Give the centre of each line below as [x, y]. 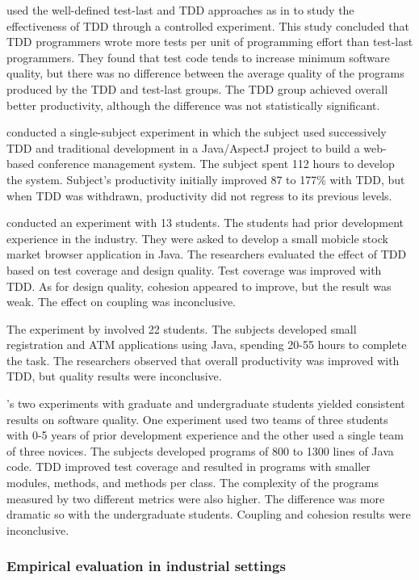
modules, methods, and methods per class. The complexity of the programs [193, 483]
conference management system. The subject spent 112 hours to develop [216, 164]
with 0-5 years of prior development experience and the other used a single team [205, 435]
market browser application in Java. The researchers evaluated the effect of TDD [207, 254]
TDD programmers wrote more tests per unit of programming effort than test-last [210, 42]
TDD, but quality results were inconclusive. [114, 376]
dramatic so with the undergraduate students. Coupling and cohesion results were [209, 514]
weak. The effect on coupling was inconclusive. [122, 302]
